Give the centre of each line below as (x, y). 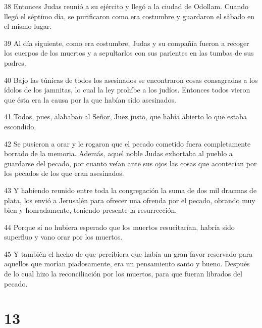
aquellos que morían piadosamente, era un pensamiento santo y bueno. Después (127, 264)
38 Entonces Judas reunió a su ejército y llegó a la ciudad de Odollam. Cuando (126, 6)
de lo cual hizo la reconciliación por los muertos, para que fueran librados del (123, 274)
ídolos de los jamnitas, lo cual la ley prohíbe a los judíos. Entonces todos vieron (127, 90)
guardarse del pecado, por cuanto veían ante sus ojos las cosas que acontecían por (130, 163)
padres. (15, 62)
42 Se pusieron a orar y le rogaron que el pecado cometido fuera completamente (127, 143)
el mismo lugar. (28, 26)
